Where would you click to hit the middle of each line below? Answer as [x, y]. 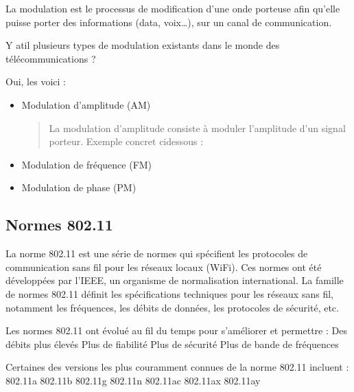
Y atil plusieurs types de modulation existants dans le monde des [143, 45]
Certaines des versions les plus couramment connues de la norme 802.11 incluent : [177, 367]
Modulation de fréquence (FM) [87, 164]
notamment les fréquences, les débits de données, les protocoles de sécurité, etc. [172, 307]
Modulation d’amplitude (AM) [86, 104]
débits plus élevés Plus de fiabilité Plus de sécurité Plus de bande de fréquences [172, 344]
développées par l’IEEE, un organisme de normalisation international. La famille [175, 280]
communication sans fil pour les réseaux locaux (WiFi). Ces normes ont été [164, 266]
